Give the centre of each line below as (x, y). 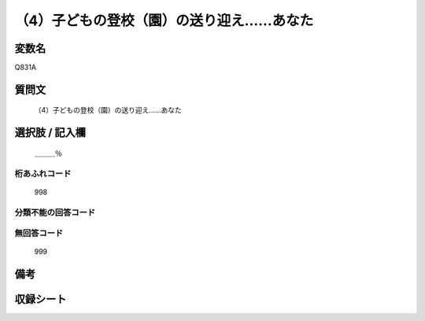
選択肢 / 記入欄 (50, 133)
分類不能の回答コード (55, 212)
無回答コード (39, 234)
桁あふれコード (43, 173)
